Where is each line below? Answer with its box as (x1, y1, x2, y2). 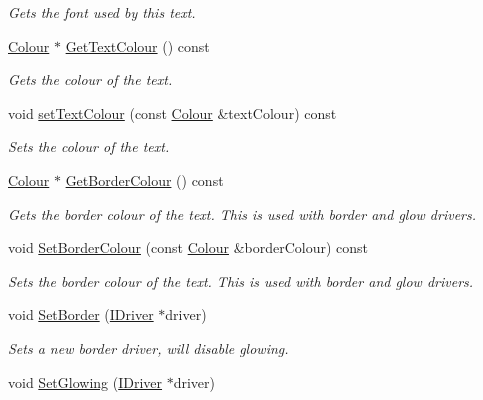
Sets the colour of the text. (8, 136, 170, 157)
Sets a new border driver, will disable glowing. (8, 337, 289, 358)
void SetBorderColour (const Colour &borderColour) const (8, 237, 369, 258)
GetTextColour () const (65, 35, 210, 56)
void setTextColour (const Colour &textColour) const (8, 102, 337, 123)
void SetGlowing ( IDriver (8, 371, 163, 392)
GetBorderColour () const (65, 169, 224, 190)
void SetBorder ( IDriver (8, 304, 154, 325)
